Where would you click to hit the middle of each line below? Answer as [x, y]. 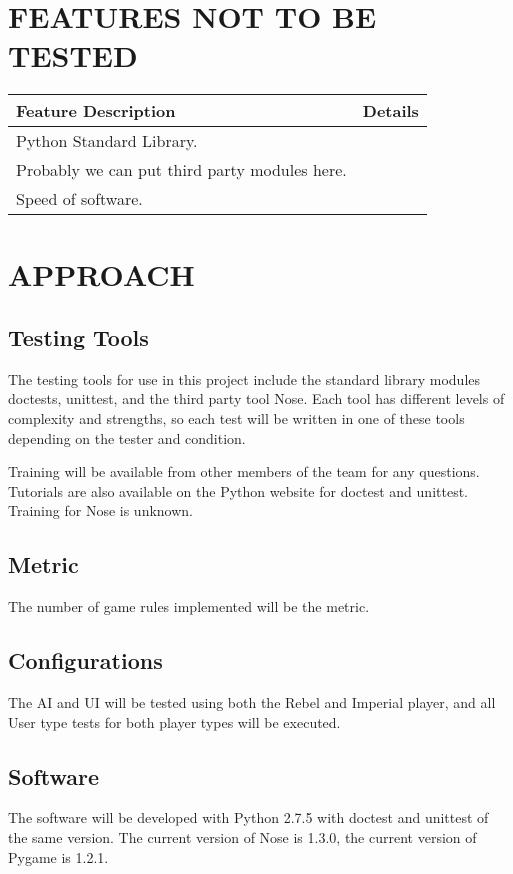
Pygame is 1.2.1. [58, 856]
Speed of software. [79, 199]
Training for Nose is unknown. [100, 510]
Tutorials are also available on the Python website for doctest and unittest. [238, 490]
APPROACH [101, 273]
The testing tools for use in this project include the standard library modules [244, 378]
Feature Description [96, 111]
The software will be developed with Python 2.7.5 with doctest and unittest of [248, 817]
